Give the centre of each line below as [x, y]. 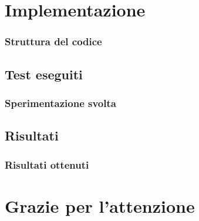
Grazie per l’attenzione [100, 205]
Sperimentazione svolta [60, 103]
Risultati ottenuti [47, 164]
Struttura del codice [53, 41]
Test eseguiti [44, 74]
